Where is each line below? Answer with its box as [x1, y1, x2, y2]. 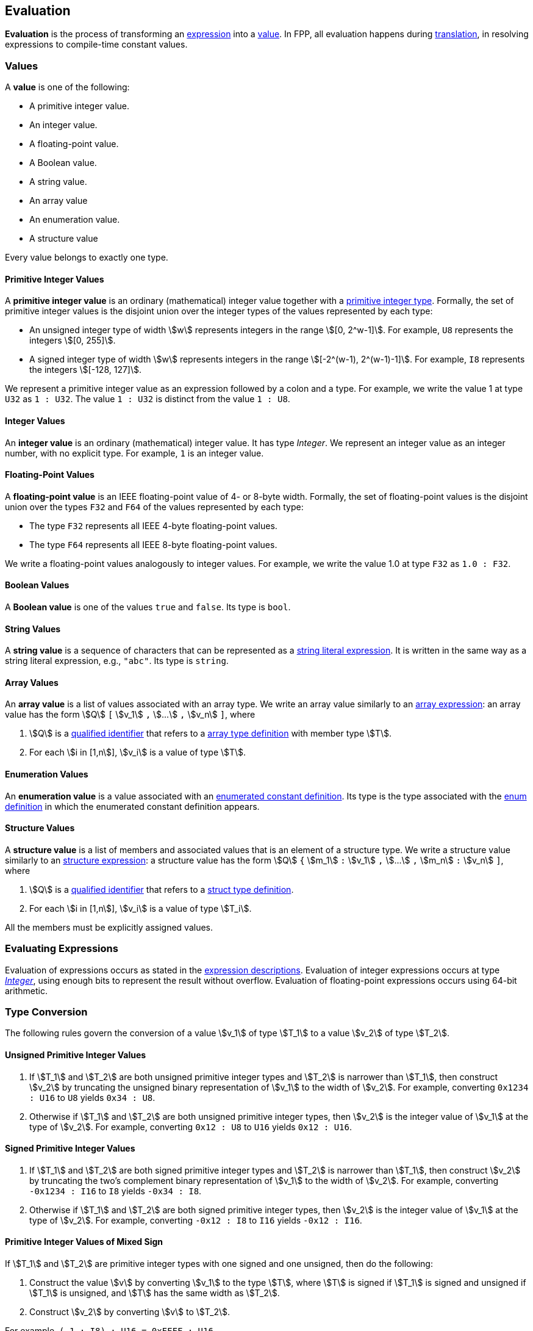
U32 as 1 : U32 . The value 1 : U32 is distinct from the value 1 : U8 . [5, 394, 290, 405]
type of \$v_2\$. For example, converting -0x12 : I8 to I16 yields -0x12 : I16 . [29, 1214, 362, 1225]
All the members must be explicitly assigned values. [5, 922, 213, 932]
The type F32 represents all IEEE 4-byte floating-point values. [29, 520, 277, 531]
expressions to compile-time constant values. [5, 39, 188, 50]
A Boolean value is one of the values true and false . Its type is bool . [5, 602, 291, 613]
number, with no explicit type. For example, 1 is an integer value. [5, 447, 264, 458]
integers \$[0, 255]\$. [29, 335, 116, 346]
